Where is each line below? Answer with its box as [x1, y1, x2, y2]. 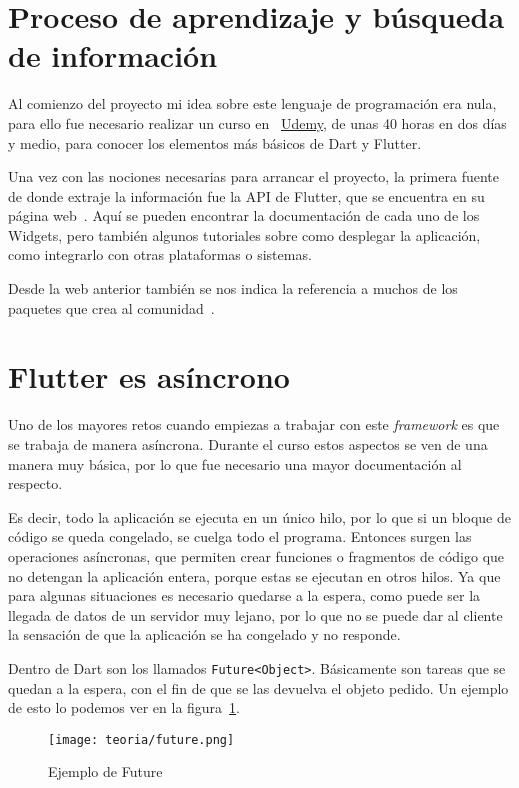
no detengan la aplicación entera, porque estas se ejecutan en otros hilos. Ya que [8, 565, 501, 586]
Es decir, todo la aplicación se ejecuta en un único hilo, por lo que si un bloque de [8, 506, 511, 527]
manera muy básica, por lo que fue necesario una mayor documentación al [8, 453, 462, 474]
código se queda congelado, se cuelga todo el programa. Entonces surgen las [8, 526, 472, 547]
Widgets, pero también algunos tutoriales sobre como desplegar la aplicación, [8, 224, 481, 245]
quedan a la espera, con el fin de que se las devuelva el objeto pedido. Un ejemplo [8, 677, 509, 698]
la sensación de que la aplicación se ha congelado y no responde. [8, 624, 401, 645]
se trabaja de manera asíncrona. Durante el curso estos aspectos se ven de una [8, 433, 488, 454]
